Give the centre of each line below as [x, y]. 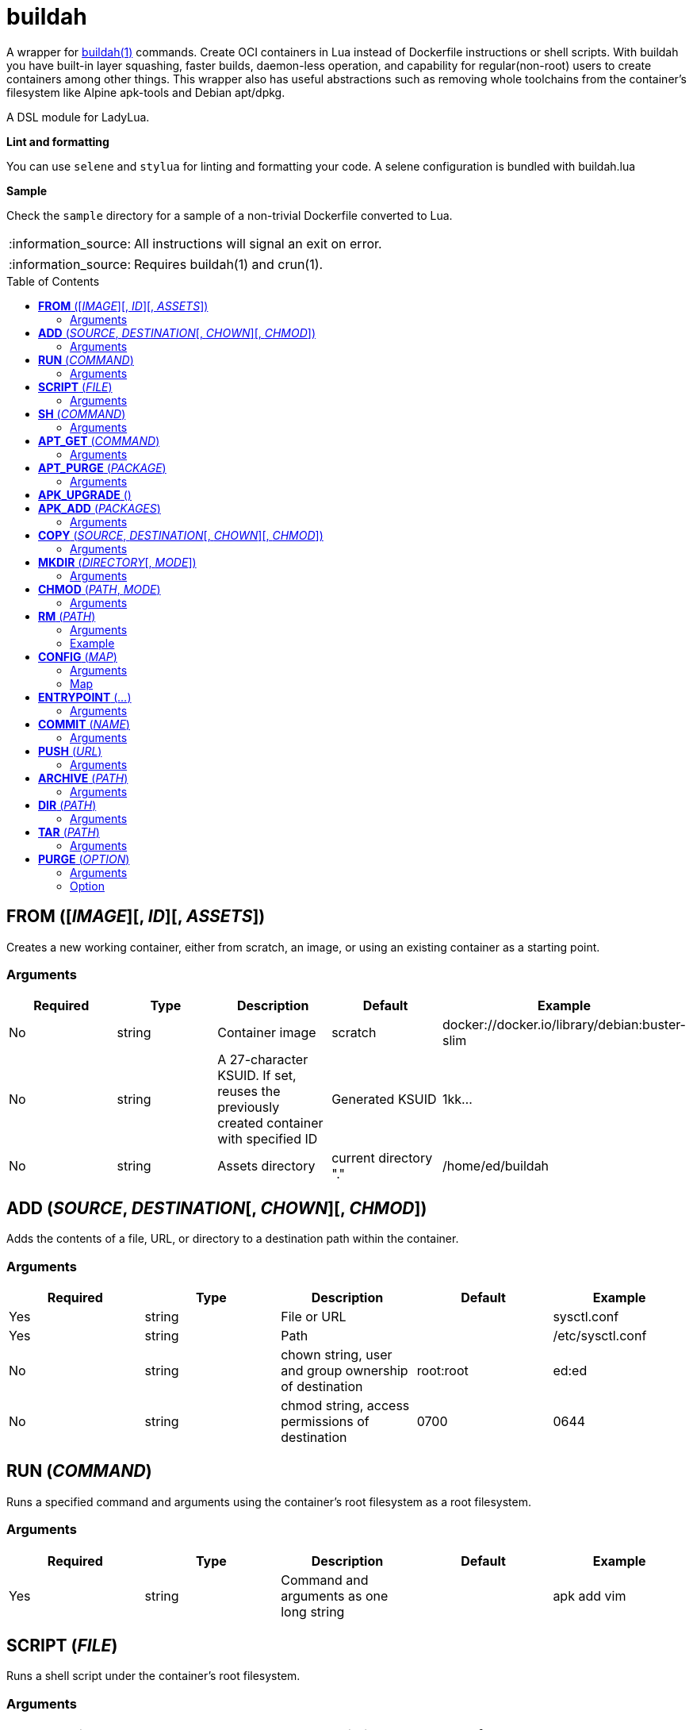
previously [249, 1107]
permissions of [325, 1421]
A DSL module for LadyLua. [78, 117]
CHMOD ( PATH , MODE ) [100, 589]
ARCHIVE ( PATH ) [83, 778]
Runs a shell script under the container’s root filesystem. [153, 1676]
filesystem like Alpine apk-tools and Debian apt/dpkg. [146, 92]
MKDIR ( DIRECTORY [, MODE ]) [117, 562]
